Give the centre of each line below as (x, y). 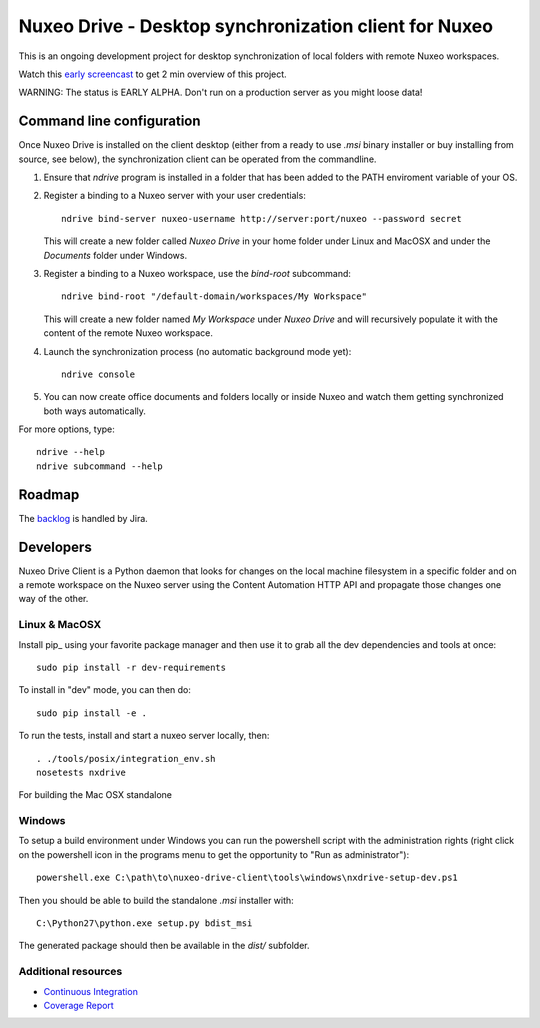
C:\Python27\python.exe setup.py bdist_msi (144, 923)
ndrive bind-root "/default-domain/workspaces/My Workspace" (214, 296)
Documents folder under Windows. (115, 255)
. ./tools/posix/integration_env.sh (126, 758)
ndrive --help (70, 452)
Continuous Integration (91, 991)
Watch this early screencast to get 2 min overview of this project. (152, 74)
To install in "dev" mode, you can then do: (105, 690)
